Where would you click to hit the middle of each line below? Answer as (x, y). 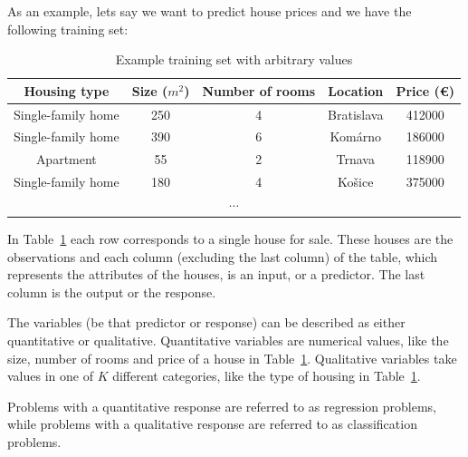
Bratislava (356, 114)
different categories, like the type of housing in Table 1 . (267, 376)
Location (356, 90)
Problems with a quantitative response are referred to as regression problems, (222, 406)
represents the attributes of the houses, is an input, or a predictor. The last (216, 274)
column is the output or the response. (112, 292)
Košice (356, 182)
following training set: (68, 29)
